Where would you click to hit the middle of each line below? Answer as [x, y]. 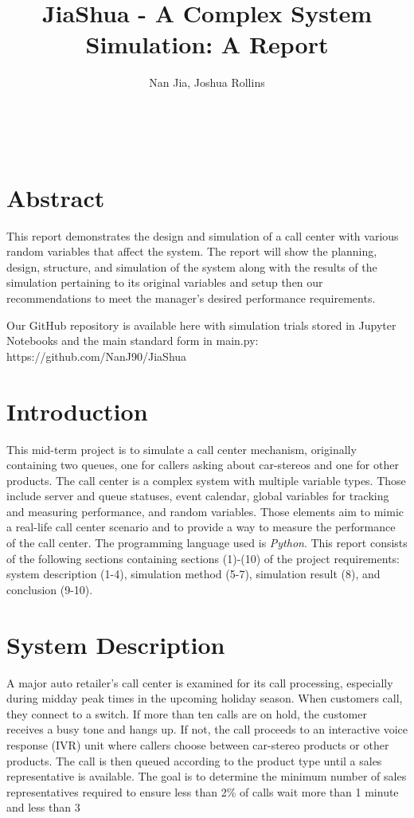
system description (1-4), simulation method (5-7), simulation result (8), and [193, 574]
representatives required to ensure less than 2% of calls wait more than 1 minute [203, 791]
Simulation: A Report [207, 44]
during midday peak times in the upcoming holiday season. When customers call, [205, 698]
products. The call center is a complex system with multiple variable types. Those [206, 480]
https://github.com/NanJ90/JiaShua [97, 356]
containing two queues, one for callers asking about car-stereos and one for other [203, 465]
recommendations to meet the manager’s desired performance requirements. [191, 298]
